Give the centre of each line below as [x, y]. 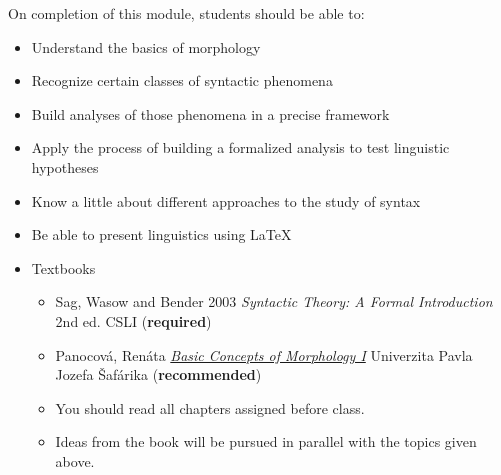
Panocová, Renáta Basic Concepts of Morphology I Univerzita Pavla [264, 354]
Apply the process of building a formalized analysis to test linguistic [240, 147]
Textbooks [63, 267]
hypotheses [65, 166]
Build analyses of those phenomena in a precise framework [210, 113]
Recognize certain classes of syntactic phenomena [182, 80]
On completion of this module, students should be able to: [186, 13]
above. [75, 460]
